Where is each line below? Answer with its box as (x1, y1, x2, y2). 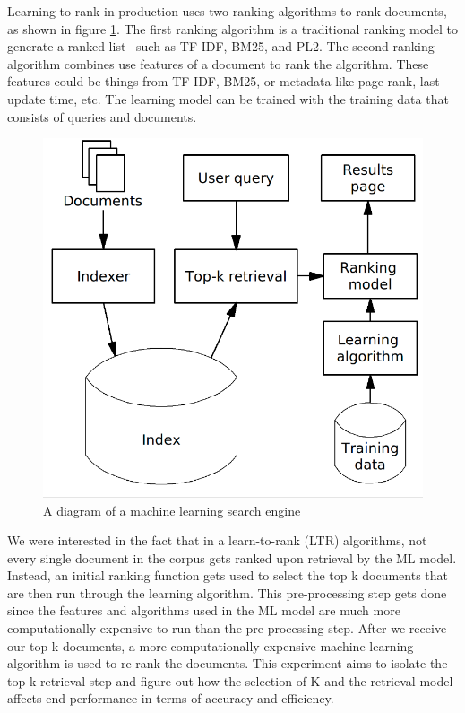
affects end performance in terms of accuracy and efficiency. (7, 689, 334, 708)
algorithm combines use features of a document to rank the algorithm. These (7, 54, 429, 73)
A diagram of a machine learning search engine (43, 500, 301, 519)
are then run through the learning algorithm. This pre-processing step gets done (7, 583, 447, 602)
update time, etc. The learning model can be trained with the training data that (7, 89, 449, 108)
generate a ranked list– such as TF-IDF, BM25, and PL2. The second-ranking (7, 37, 435, 56)
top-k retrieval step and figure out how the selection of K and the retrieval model (7, 671, 453, 690)
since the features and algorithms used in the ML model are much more (7, 601, 400, 620)
